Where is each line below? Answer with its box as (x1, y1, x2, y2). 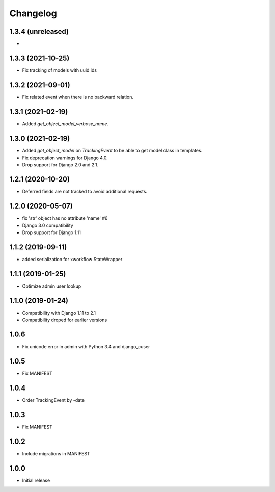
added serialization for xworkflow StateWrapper (22, 256, 123, 262)
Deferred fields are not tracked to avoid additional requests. (22, 189, 148, 195)
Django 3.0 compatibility (22, 222, 73, 228)
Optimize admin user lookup (22, 283, 81, 289)
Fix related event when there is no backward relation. (22, 94, 134, 100)
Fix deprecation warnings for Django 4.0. (22, 154, 108, 161)
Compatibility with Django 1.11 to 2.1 (22, 309, 96, 316)
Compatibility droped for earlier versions (22, 317, 107, 323)
